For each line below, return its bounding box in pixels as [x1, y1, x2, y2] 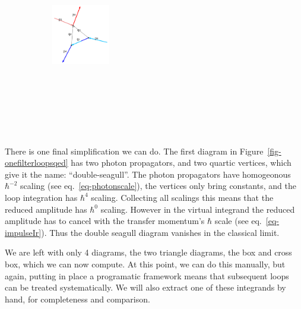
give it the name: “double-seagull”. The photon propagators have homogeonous [5, 168, 291, 180]
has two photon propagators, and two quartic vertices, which [71, 156, 292, 169]
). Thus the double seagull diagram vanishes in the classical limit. [41, 226, 280, 238]
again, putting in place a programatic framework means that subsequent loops [5, 269, 289, 282]
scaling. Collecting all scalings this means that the [91, 191, 274, 203]
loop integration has [5, 191, 78, 203]
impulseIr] [5, 226, 42, 238]
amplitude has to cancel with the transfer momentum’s [5, 215, 205, 227]
